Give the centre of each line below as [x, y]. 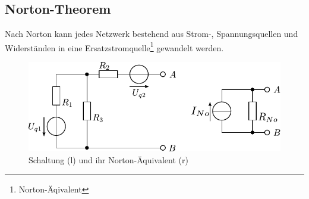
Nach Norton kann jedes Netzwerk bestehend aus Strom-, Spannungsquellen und [152, 34]
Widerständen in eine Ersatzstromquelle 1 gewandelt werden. [114, 46]
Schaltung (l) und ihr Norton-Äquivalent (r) [108, 160]
